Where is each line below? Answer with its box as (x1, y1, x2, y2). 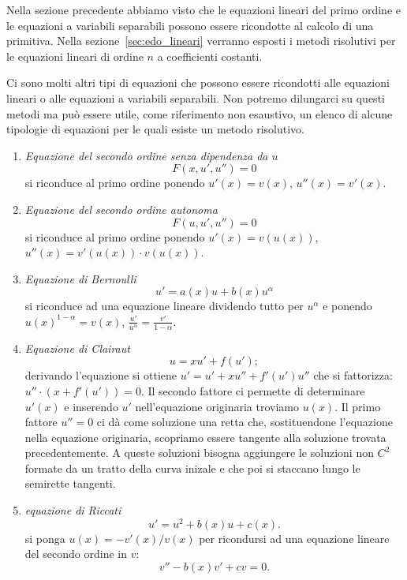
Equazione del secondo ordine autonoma (24, 200, 218, 217)
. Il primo (334, 398, 381, 414)
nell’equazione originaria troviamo (135, 398, 300, 414)
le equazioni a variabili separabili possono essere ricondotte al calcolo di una (6, 17, 374, 33)
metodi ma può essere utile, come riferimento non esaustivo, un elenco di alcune (6, 105, 393, 122)
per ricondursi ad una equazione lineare (199, 529, 390, 546)
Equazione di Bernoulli (24, 270, 136, 286)
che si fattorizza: (313, 367, 393, 384)
